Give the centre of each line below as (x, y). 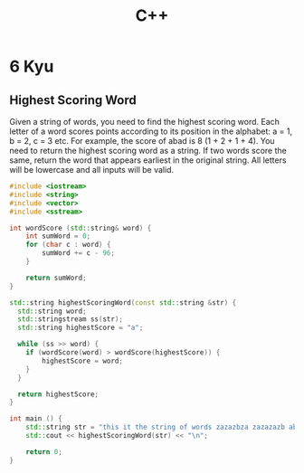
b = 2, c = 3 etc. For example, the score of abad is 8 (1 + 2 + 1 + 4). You (142, 141)
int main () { (36, 419)
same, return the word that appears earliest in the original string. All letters (148, 160)
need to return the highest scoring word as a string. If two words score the (148, 151)
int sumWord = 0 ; (58, 236)
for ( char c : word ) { (68, 245)
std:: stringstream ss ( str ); (71, 319)
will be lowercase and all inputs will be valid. (92, 170)
